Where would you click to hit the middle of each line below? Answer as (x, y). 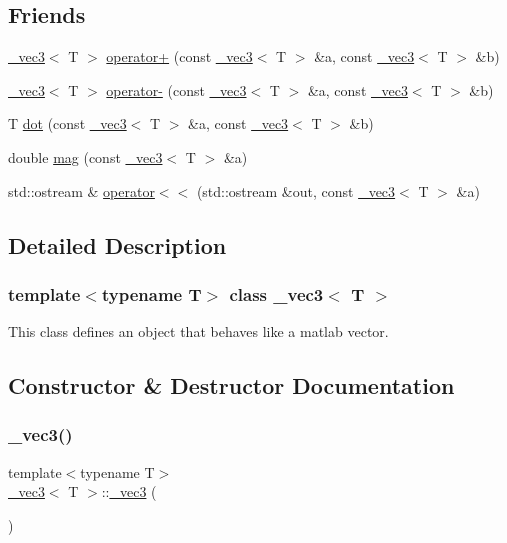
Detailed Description (117, 244)
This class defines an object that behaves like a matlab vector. (198, 331)
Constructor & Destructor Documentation (231, 385)
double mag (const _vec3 (85, 156)
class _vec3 (276, 293)
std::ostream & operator (81, 190)
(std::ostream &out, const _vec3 (296, 190)
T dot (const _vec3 (67, 123)
